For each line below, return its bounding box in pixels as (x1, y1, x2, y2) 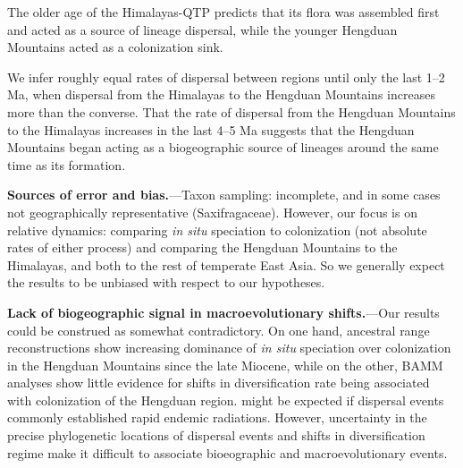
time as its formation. (7, 155, 126, 174)
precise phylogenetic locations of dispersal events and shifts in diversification (7, 426, 425, 445)
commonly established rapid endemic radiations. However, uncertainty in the (7, 408, 427, 427)
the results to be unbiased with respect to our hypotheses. (7, 273, 325, 292)
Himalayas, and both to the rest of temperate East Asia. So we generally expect (7, 255, 445, 274)
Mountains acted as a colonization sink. (7, 38, 223, 56)
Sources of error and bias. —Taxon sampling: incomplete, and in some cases (7, 185, 441, 204)
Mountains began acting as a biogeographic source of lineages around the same (7, 138, 439, 157)
